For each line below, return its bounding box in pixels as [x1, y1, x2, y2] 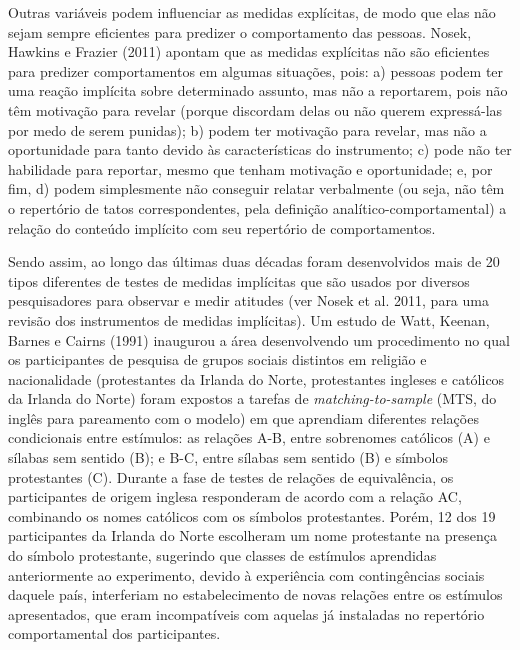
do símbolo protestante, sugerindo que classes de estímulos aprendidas [8, 545, 437, 566]
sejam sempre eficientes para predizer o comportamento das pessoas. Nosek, [8, 21, 472, 42]
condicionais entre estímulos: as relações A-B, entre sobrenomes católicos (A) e [8, 427, 490, 448]
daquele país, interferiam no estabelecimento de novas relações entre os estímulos [8, 584, 503, 605]
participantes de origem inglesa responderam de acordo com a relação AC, [8, 486, 462, 507]
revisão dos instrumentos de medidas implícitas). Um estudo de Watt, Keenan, [8, 309, 490, 330]
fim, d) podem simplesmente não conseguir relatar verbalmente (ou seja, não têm [8, 178, 505, 199]
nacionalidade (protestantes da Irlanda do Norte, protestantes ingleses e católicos [8, 368, 505, 389]
